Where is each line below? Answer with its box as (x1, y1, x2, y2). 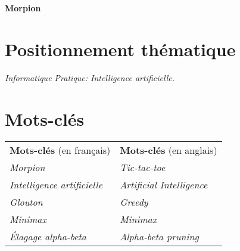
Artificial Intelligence (120, 178, 208, 192)
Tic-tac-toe (120, 160, 166, 175)
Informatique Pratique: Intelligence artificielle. (5, 71, 174, 83)
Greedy (120, 195, 148, 209)
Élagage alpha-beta (10, 230, 87, 244)
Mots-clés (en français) (10, 143, 111, 157)
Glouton (10, 195, 43, 209)
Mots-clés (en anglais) (120, 143, 217, 157)
